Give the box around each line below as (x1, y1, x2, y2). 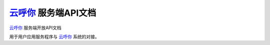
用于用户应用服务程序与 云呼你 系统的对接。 (9, 34, 99, 40)
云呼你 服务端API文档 (9, 7, 96, 18)
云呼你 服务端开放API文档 (9, 25, 62, 31)
